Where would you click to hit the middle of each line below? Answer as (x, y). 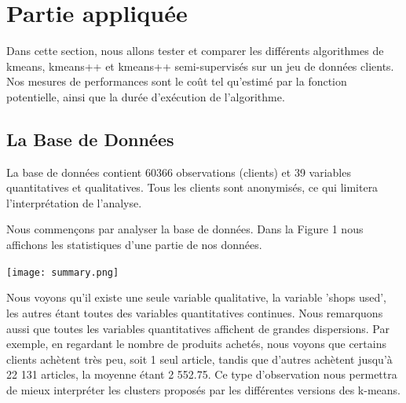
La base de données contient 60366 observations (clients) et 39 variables (179, 172)
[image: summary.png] (63, 272)
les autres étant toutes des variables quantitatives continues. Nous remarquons (195, 312)
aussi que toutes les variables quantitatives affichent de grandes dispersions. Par (198, 328)
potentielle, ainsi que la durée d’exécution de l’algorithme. (146, 96)
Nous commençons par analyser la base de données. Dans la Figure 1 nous (185, 229)
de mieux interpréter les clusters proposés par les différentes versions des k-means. (203, 389)
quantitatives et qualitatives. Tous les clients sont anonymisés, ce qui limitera (192, 187)
